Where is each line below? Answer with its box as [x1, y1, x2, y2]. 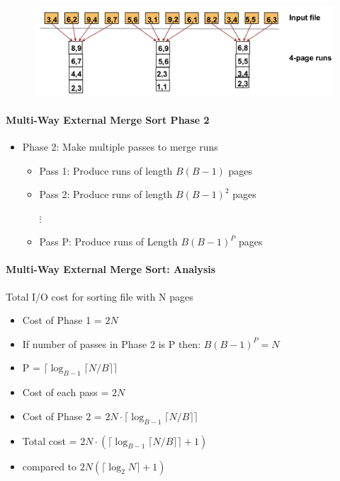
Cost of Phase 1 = [22, 313, 102, 328]
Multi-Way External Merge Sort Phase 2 [6, 112, 210, 127]
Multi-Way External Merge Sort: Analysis [6, 262, 216, 277]
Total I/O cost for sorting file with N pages [6, 289, 193, 303]
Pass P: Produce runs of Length [39, 234, 178, 249]
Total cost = [22, 433, 77, 448]
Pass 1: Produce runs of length [39, 163, 173, 178]
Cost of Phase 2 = [22, 408, 102, 423]
